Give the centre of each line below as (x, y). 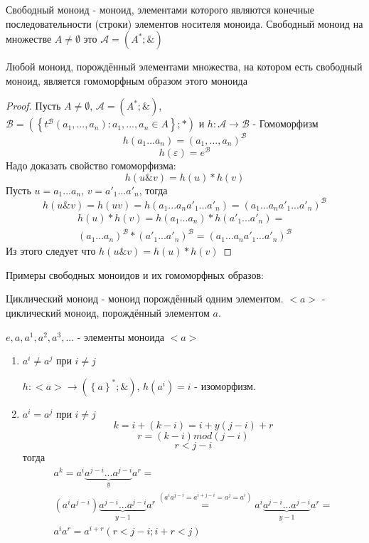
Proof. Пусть (33, 106)
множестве (29, 39)
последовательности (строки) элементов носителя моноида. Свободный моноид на (184, 23)
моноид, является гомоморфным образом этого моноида (127, 80)
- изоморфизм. (225, 385)
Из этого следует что (51, 251)
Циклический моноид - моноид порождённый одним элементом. (145, 299)
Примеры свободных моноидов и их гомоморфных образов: (135, 274)
